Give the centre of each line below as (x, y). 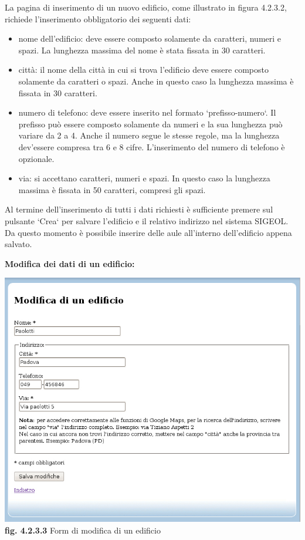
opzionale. (36, 158)
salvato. (18, 244)
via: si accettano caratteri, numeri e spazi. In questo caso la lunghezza (144, 178)
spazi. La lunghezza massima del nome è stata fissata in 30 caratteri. (142, 50)
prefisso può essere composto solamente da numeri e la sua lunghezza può (150, 124)
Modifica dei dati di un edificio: (70, 263)
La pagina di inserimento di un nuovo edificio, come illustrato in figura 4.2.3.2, (146, 7)
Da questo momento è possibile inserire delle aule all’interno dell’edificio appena (148, 232)
